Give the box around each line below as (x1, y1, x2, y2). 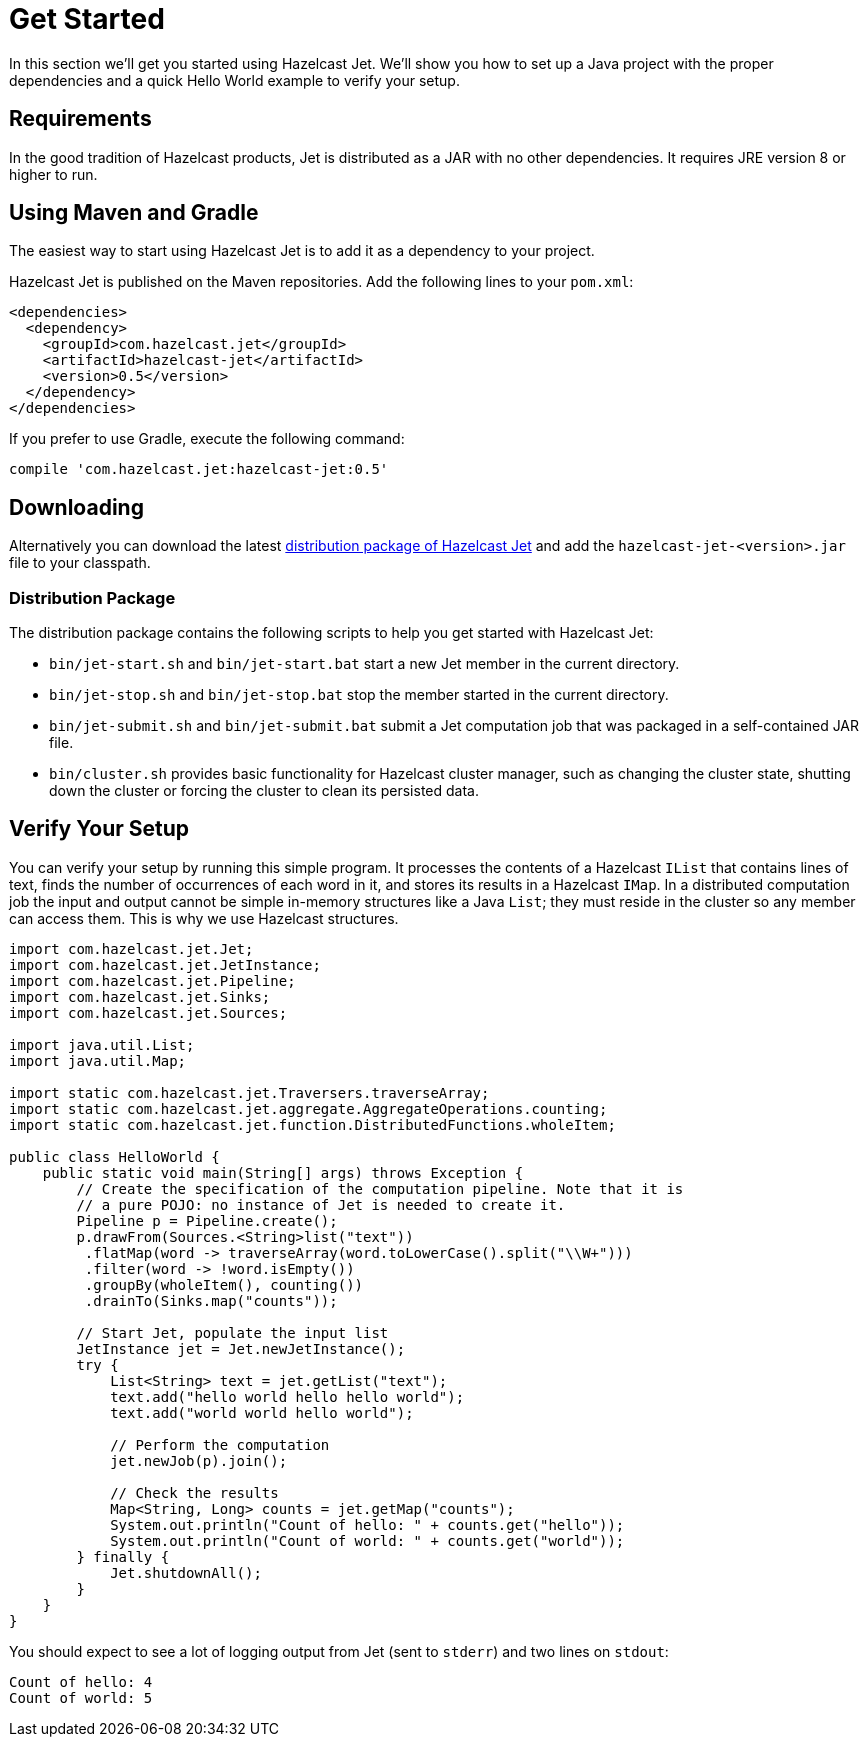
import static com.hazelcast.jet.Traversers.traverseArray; (9, 1084, 490, 1101)
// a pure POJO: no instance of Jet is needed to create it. (76, 1196, 566, 1213)
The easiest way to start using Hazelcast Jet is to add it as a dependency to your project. (9, 242, 595, 260)
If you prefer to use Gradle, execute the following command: (9, 430, 405, 448)
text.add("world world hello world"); (110, 1404, 414, 1421)
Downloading (9, 494, 144, 520)
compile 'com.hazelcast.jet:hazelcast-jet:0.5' (9, 461, 389, 478)
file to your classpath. (9, 554, 151, 572)
